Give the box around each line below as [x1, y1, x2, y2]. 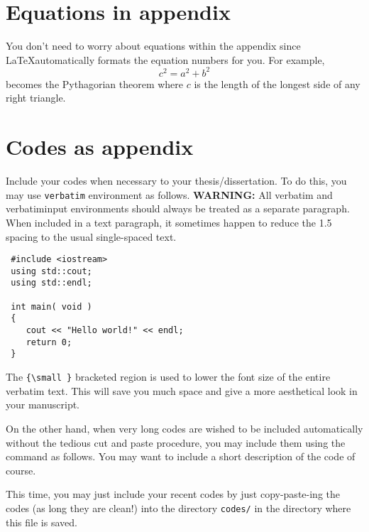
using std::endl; [11, 278, 92, 288]
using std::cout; [11, 266, 92, 276]
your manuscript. [6, 397, 80, 412]
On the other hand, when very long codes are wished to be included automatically [6, 420, 363, 435]
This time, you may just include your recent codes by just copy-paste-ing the [6, 487, 340, 501]
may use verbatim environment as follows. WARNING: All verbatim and [6, 187, 333, 202]
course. [6, 462, 36, 477]
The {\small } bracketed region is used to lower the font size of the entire [6, 369, 331, 384]
